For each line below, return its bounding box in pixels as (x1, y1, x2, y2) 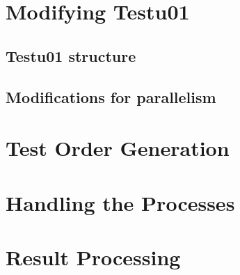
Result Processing (6, 242, 181, 271)
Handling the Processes (6, 188, 235, 217)
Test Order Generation (6, 134, 230, 162)
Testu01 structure (6, 45, 136, 66)
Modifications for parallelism (6, 86, 216, 107)
